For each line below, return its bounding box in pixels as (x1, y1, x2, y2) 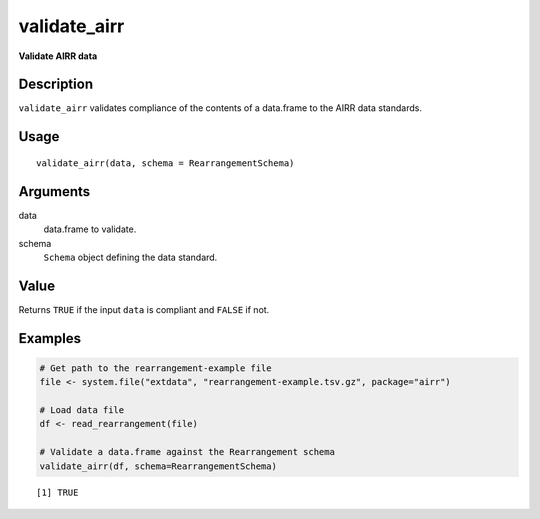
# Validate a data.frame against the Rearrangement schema (39, 446, 335, 458)
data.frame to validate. (43, 223, 137, 235)
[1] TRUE (36, 486, 79, 498)
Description (18, 76, 94, 93)
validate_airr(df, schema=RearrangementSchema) (39, 460, 277, 472)
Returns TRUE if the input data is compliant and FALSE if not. (18, 303, 270, 315)
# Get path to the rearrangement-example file (39, 362, 272, 374)
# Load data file (39, 405, 125, 416)
